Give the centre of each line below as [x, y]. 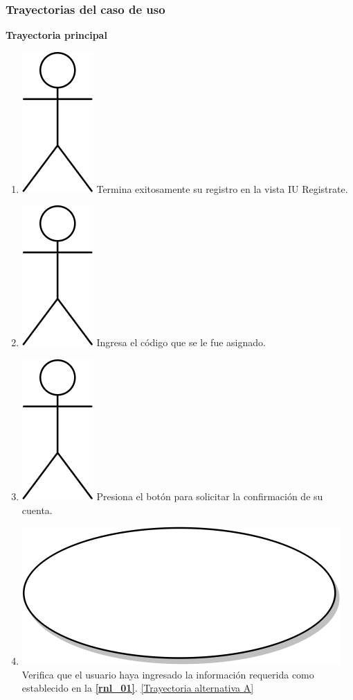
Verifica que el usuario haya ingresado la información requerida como [168, 674]
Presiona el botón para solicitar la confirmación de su [210, 496]
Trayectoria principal [56, 35]
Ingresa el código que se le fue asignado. [181, 342]
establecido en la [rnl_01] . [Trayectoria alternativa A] [138, 688]
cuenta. [37, 510]
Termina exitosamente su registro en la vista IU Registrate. [222, 188]
